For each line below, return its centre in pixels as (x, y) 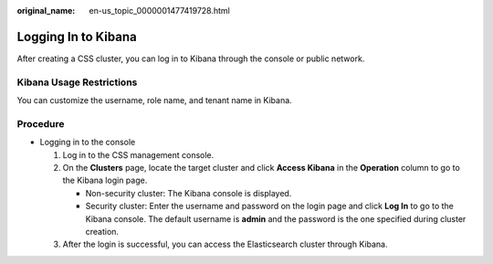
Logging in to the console (88, 143)
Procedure (41, 123)
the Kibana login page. (105, 180)
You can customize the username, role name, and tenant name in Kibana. (154, 100)
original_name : (46, 11)
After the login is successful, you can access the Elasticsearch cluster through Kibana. (225, 244)
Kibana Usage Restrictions (77, 82)
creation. (102, 231)
